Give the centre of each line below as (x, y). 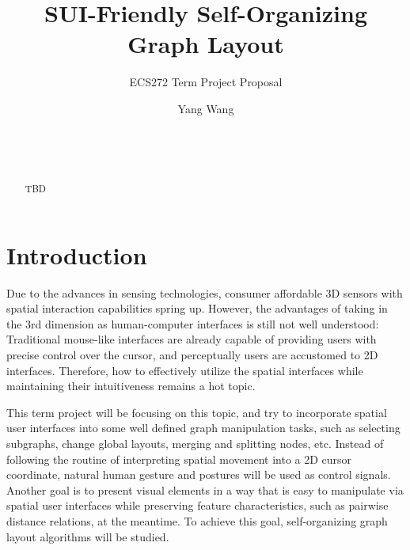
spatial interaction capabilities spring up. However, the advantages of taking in (197, 308)
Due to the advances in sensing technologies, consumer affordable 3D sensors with (205, 292)
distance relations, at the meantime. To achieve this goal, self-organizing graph (197, 520)
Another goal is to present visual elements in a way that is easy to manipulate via (205, 489)
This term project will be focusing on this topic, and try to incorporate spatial (197, 412)
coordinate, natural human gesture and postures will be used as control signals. (199, 474)
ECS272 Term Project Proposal (206, 82)
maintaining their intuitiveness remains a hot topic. (131, 386)
